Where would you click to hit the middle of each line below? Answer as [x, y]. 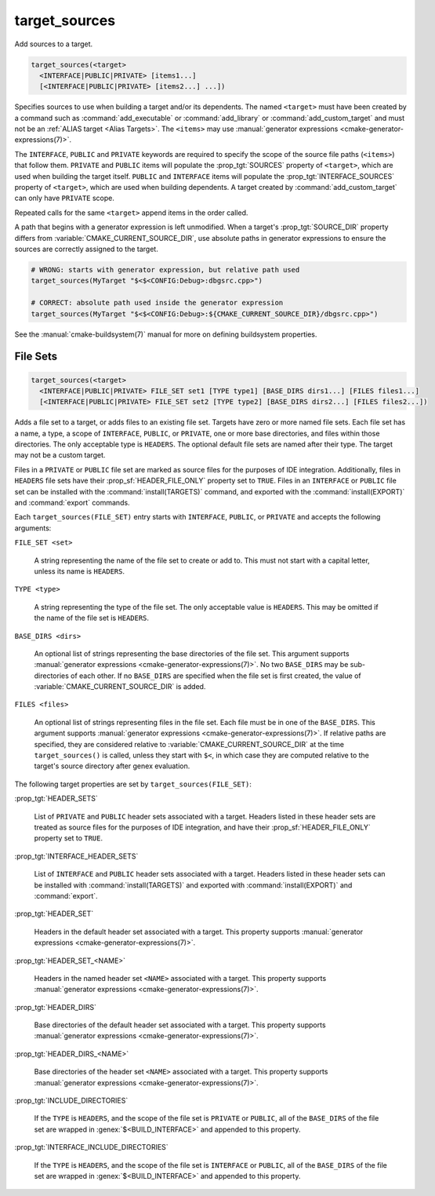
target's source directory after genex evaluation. [112, 766]
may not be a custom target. [60, 455]
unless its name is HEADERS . [80, 571]
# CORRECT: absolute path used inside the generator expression [157, 303]
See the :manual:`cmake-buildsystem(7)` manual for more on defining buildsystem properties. [166, 334]
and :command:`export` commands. [72, 503]
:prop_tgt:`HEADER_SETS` [56, 799]
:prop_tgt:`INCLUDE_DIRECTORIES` [71, 1101]
